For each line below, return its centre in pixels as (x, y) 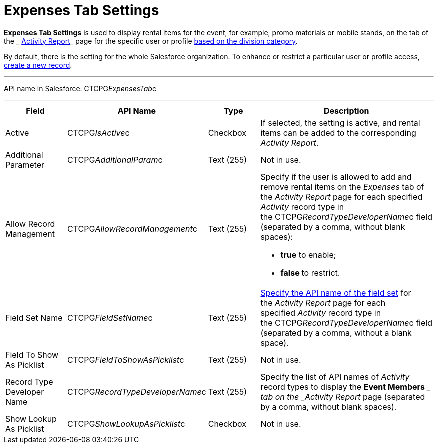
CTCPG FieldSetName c (110, 318)
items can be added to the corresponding (338, 133)
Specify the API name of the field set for (336, 293)
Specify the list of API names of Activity (335, 377)
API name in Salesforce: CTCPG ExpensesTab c (80, 88)
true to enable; (308, 255)
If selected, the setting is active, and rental (340, 123)
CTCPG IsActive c (99, 133)
